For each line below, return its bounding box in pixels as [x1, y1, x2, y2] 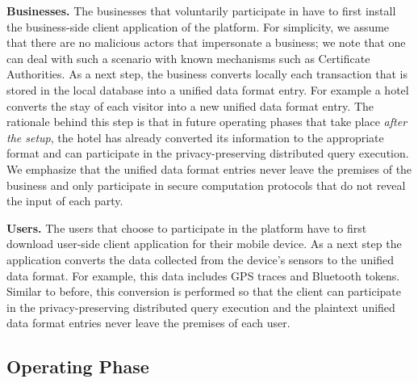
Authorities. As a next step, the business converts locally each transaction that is [6, 65, 408, 82]
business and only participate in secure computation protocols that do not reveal [6, 176, 406, 193]
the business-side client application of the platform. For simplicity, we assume [6, 18, 390, 35]
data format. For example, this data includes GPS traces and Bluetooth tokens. [6, 267, 400, 284]
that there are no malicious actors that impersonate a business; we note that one [6, 34, 406, 51]
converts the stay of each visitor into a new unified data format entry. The [6, 97, 374, 114]
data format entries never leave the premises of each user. [6, 314, 291, 331]
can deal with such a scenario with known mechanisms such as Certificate [6, 49, 370, 66]
